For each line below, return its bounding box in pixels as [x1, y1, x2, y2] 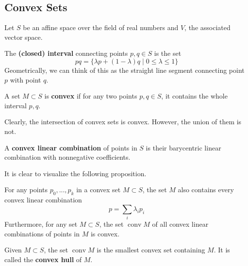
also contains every [178, 184, 234, 195]
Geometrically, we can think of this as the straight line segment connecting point [4, 65, 245, 75]
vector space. [4, 32, 43, 42]
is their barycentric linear [146, 142, 221, 152]
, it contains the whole [161, 91, 228, 101]
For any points [4, 184, 48, 195]
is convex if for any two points [44, 91, 137, 101]
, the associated [184, 22, 231, 33]
